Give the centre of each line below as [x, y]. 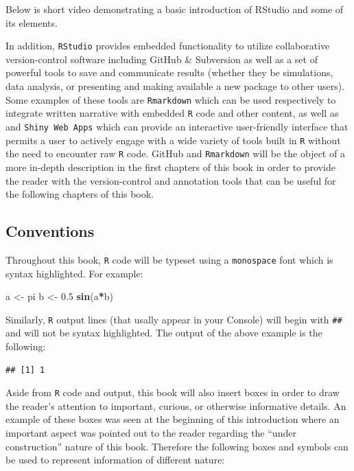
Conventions [50, 231]
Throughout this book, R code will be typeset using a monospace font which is [169, 259]
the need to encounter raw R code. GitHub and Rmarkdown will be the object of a [175, 153]
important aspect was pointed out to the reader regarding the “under [151, 433]
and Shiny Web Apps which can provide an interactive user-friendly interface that [177, 126]
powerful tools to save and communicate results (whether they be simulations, [169, 72]
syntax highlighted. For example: [74, 273]
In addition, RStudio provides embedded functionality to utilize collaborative [168, 46]
